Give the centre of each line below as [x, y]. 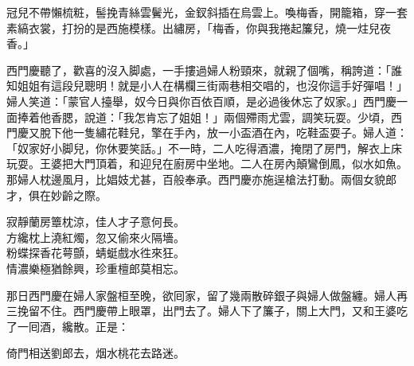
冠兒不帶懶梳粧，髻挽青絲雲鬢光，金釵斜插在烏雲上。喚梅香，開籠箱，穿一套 [207, 12]
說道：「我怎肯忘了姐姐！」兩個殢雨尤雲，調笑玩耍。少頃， [237, 117]
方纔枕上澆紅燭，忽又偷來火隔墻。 [96, 237]
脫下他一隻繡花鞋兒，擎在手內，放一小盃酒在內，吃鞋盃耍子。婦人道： [223, 132]
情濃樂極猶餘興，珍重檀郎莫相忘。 [96, 268]
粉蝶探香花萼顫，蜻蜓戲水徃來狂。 [96, 253]
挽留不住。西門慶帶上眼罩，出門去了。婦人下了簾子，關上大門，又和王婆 [207, 311]
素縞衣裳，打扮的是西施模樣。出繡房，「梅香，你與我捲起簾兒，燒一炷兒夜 [199, 27]
